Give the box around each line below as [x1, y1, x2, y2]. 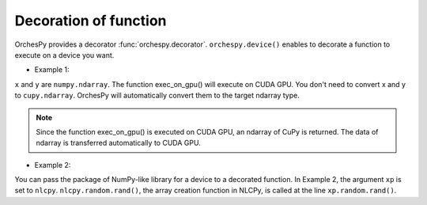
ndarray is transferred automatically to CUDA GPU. [36, 139, 201, 148]
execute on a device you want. [14, 50, 115, 59]
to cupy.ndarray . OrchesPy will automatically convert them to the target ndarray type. [14, 91, 300, 101]
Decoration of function [14, 12, 167, 29]
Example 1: [34, 65, 70, 74]
